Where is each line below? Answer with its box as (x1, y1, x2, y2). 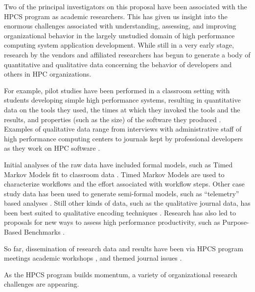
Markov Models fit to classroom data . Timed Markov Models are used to (4, 169, 225, 179)
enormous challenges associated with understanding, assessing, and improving (4, 21, 236, 31)
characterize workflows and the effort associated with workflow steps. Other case (4, 179, 245, 189)
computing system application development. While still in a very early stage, (4, 40, 234, 50)
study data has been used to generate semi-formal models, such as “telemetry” (4, 188, 239, 198)
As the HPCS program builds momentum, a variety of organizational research (4, 269, 237, 279)
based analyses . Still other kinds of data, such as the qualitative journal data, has (4, 198, 251, 208)
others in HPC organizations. (4, 69, 92, 79)
